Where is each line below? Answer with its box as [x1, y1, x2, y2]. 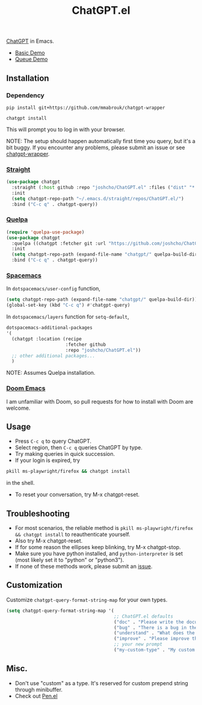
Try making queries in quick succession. [14, 451, 115, 458]
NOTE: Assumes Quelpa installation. [6, 369, 96, 377]
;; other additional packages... [11, 352, 96, 359]
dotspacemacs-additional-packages [6, 325, 93, 331]
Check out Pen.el [14, 692, 58, 700]
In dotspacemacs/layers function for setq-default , [6, 313, 129, 321]
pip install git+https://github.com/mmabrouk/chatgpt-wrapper [6, 105, 165, 111]
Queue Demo [14, 55, 48, 63]
